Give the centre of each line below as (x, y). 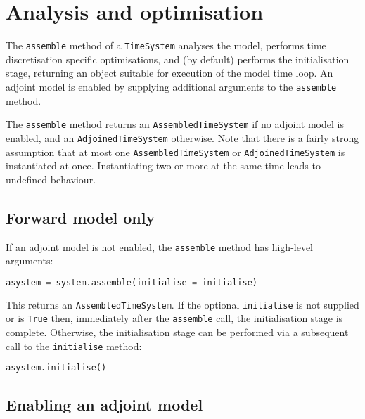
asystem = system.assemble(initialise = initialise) (132, 282)
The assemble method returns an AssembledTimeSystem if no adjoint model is (175, 124)
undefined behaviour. (51, 179)
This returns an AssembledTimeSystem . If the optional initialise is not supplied (182, 304)
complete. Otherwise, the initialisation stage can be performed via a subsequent (177, 332)
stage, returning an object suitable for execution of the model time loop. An (169, 73)
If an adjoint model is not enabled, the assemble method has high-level (160, 246)
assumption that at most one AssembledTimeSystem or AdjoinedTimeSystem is (175, 152)
